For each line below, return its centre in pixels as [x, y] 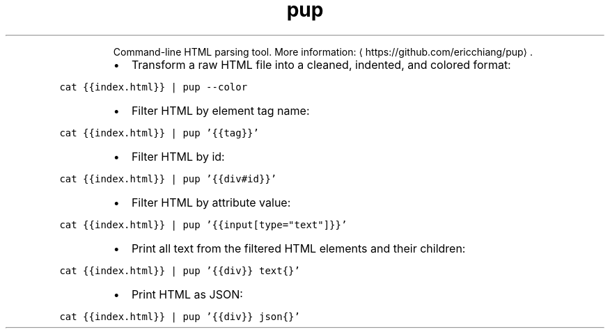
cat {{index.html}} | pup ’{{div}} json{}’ [180, 316]
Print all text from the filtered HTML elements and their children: [298, 248]
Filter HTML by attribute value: [211, 202]
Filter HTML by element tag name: [220, 110]
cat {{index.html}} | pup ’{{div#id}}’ [168, 178]
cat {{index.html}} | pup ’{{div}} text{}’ [180, 270]
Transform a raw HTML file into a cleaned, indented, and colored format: [321, 64]
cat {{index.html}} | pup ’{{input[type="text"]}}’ [203, 224]
